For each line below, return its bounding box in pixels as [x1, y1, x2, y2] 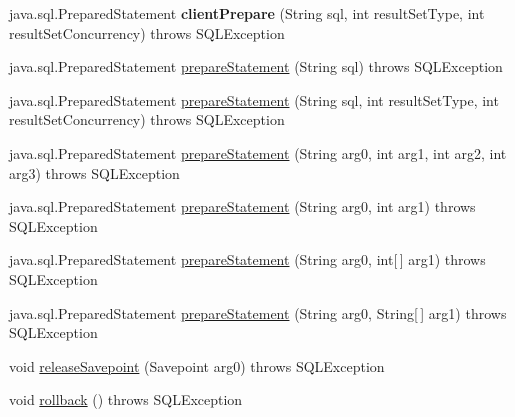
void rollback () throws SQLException [9, 389, 243, 410]
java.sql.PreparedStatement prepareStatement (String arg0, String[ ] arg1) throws [9, 302, 507, 323]
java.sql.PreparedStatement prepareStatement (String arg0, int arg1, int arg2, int [9, 142, 507, 163]
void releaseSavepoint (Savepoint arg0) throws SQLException [9, 355, 385, 376]
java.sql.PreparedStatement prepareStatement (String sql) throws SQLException [9, 56, 503, 77]
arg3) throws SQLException [9, 162, 180, 183]
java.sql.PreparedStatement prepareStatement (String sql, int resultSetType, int [9, 89, 499, 110]
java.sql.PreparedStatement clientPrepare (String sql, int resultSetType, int [9, 3, 485, 23]
